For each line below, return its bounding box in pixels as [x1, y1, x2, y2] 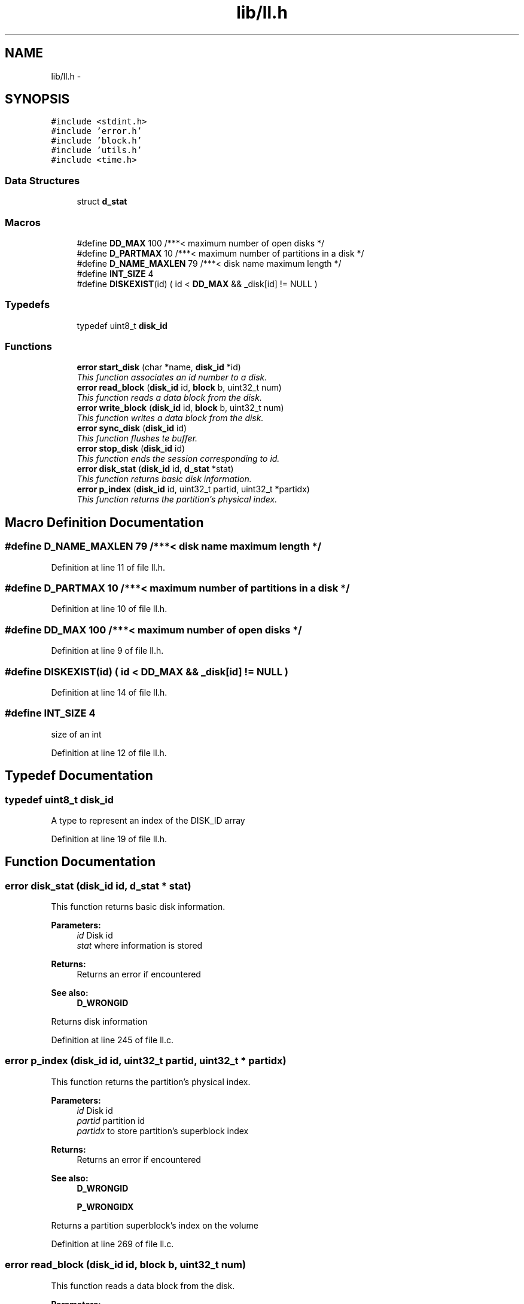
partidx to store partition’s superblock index [77, 1125, 249, 1136]
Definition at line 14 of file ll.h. [51, 687, 167, 697]
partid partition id [77, 1115, 145, 1126]
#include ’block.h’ [51, 136, 142, 146]
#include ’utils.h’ [51, 145, 142, 156]
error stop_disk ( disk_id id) [77, 443, 185, 454]
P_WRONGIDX [77, 1201, 134, 1212]
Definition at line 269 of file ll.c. [51, 1238, 174, 1249]
